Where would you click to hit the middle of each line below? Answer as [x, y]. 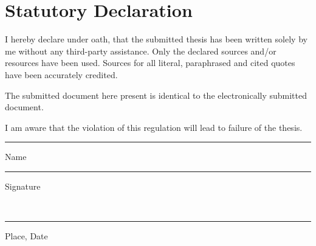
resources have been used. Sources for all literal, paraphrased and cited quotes [150, 63]
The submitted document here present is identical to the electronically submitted [156, 95]
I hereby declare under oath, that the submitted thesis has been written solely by [156, 39]
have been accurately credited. [61, 74]
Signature [23, 186]
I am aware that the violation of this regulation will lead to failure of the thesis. [154, 127]
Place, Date [26, 236]
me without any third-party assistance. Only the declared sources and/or [141, 51]
